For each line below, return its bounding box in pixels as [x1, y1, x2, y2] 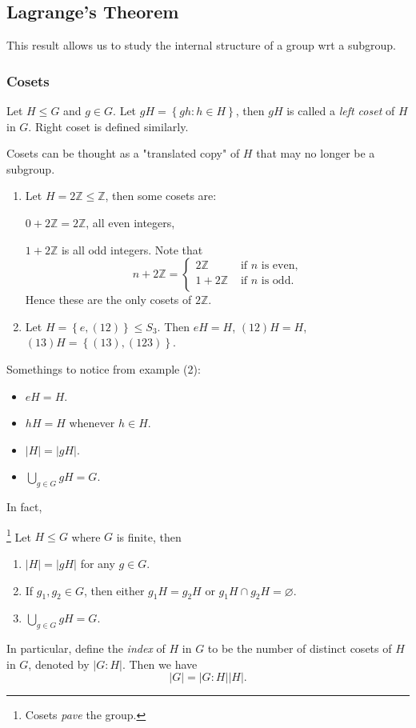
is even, [261, 259, 298, 271]
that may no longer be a [256, 145, 375, 162]
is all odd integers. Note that [61, 241, 203, 258]
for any [80, 554, 115, 571]
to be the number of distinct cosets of [207, 640, 392, 657]
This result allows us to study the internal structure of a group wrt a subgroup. [6, 37, 396, 54]
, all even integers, [86, 214, 175, 230]
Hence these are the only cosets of [25, 291, 192, 308]
